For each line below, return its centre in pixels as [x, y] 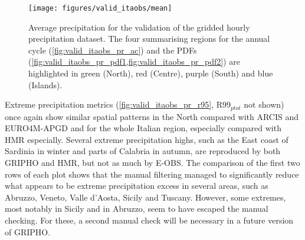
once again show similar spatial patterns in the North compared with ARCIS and [152, 116]
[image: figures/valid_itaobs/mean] [100, 8]
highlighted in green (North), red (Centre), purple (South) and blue [151, 73]
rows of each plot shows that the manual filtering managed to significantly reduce [152, 174]
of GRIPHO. [28, 231]
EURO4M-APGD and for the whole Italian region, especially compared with [143, 128]
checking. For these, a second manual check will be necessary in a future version [149, 220]
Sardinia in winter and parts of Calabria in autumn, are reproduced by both [143, 151]
